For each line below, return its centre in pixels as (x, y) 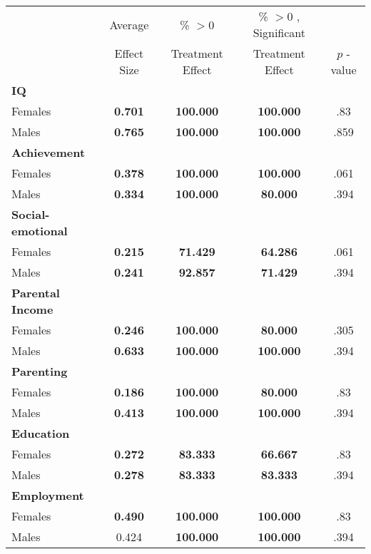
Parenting (40, 371)
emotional (40, 231)
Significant (279, 32)
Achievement (49, 152)
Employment (48, 495)
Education (41, 433)
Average (129, 24)
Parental (36, 293)
